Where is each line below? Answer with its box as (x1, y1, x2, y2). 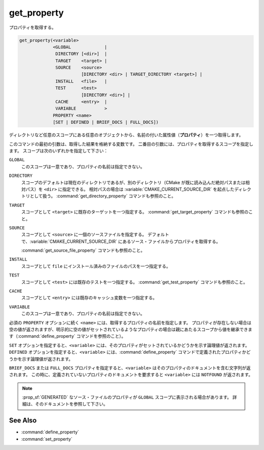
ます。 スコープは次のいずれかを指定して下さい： (9, 148, 109, 153)
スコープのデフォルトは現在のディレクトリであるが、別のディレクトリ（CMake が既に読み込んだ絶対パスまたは (21, 179, 245, 185)
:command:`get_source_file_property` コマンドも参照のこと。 (21, 247, 145, 254)
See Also (9, 416, 37, 425)
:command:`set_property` (21, 436, 73, 442)
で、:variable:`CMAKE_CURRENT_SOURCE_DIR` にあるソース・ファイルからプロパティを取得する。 (21, 238, 221, 244)
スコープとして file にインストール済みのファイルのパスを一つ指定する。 (21, 263, 171, 269)
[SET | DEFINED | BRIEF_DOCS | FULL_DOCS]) (53, 120, 159, 125)
